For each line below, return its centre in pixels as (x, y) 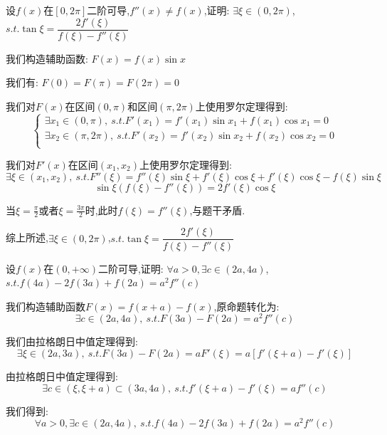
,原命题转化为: (246, 306)
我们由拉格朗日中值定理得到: (72, 341)
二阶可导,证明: (131, 268)
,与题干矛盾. (217, 210)
